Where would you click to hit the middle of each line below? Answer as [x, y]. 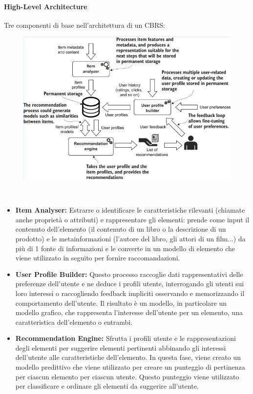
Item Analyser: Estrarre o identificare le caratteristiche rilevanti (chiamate [130, 210]
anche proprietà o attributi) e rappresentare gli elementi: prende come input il [132, 219]
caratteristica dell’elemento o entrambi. [74, 322]
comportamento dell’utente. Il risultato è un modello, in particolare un [121, 303]
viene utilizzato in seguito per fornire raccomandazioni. [98, 258]
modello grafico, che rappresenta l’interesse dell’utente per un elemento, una [129, 312]
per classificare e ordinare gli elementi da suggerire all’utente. [107, 386]
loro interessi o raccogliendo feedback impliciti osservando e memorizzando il [130, 293]
